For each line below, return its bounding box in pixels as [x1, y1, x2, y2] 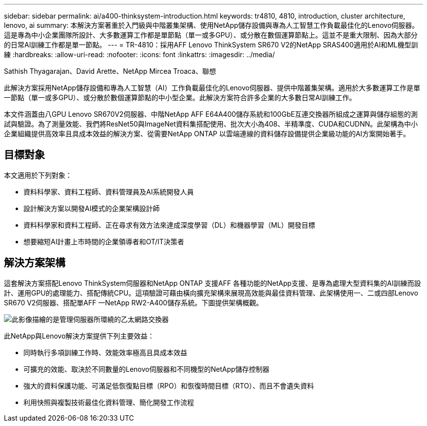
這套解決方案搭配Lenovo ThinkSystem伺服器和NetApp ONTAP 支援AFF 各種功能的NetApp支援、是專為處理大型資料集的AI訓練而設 [4, 278, 421, 287]
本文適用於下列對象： [4, 170, 72, 179]
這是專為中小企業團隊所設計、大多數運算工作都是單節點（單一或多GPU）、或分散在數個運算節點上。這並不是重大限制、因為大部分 [4, 31, 418, 39]
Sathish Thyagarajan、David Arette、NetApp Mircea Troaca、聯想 [4, 67, 216, 75]
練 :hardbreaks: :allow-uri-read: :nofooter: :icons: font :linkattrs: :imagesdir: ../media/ [4, 50, 275, 59]
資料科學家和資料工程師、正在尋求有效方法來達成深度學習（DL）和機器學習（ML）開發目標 [23, 220, 315, 229]
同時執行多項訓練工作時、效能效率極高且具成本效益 [23, 348, 187, 357]
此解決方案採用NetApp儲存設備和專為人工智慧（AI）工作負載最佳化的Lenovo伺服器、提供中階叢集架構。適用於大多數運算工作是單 [4, 84, 420, 92]
